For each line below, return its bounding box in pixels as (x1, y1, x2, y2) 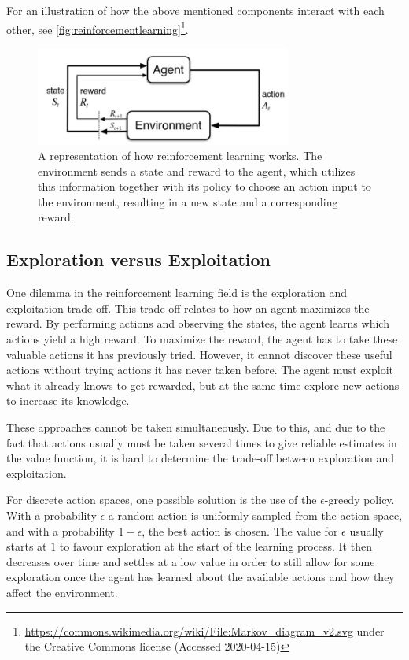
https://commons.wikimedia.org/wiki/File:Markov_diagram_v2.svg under (24, 622, 385, 639)
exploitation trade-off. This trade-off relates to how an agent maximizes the (6, 299, 370, 316)
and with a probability (6, 522, 115, 539)
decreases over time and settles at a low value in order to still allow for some (6, 553, 375, 569)
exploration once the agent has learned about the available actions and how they (6, 569, 395, 585)
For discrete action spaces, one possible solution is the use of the (6, 491, 317, 508)
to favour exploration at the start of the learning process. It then (59, 538, 372, 554)
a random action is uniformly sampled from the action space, (108, 506, 403, 523)
